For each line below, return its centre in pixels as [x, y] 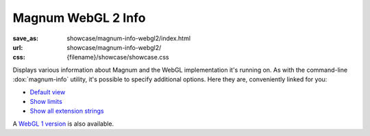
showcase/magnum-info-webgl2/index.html [129, 38]
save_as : [26, 38]
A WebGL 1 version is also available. [63, 124]
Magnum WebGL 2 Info [79, 18]
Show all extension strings [67, 111]
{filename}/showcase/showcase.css [118, 57]
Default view [48, 92]
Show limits [46, 101]
